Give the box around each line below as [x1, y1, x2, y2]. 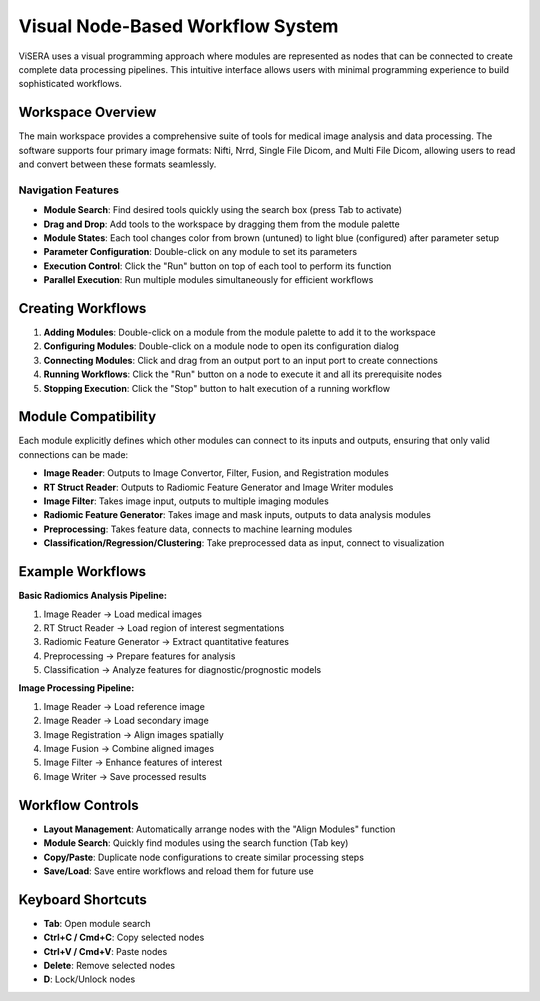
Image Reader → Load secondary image [43, 715, 209, 727]
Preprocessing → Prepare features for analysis [43, 650, 236, 662]
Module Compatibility [18, 408, 157, 425]
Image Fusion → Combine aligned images [43, 743, 215, 755]
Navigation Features [18, 183, 120, 197]
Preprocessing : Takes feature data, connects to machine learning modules [43, 523, 353, 535]
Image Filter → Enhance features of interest [43, 756, 223, 769]
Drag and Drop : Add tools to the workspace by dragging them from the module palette [43, 218, 400, 230]
